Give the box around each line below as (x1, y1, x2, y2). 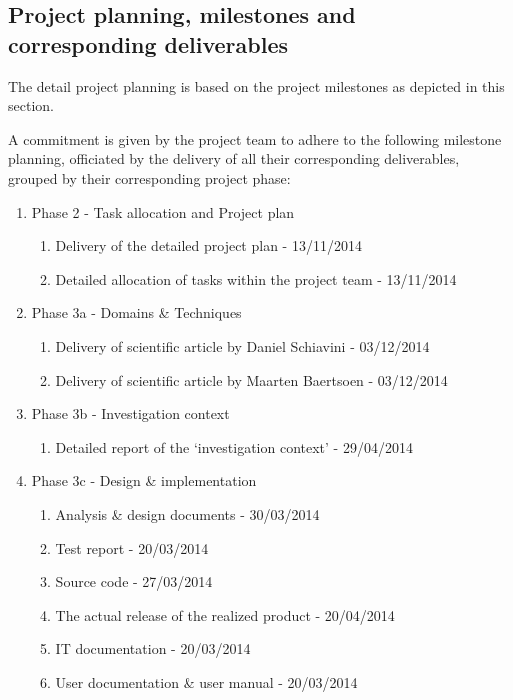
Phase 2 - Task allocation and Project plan (31, 201, 295, 222)
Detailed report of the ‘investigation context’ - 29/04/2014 (55, 436, 413, 457)
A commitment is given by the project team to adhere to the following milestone (8, 128, 502, 149)
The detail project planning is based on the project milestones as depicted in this (8, 75, 505, 96)
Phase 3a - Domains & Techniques (31, 302, 242, 323)
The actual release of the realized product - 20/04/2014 (55, 604, 395, 625)
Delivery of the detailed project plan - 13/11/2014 (55, 235, 362, 256)
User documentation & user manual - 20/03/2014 (55, 671, 358, 692)
